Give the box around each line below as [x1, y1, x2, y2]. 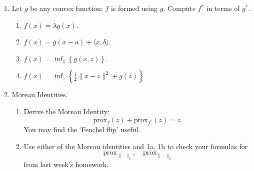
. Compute [163, 3, 195, 13]
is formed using [110, 3, 158, 13]
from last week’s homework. [23, 159, 108, 170]
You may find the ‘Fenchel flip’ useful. [23, 124, 140, 135]
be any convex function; [30, 3, 103, 13]
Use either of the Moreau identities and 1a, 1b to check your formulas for [23, 141, 248, 151]
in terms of [206, 3, 240, 13]
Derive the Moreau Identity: [23, 106, 109, 116]
